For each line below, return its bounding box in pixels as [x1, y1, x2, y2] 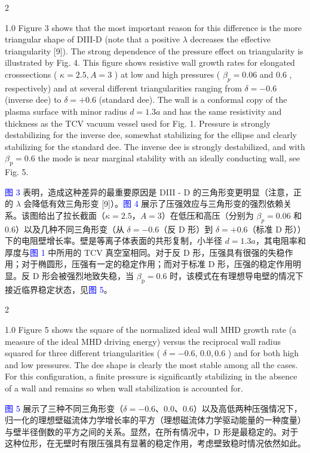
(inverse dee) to [5, 93, 62, 106]
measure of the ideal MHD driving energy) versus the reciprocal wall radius [5, 335, 281, 347]
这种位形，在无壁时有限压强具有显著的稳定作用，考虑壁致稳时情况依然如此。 [5, 437, 306, 449]
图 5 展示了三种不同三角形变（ [5, 402, 124, 414]
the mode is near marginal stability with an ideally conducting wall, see [38, 152, 300, 164]
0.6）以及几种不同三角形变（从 [5, 222, 124, 235]
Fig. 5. [5, 166, 29, 178]
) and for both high [228, 347, 299, 359]
